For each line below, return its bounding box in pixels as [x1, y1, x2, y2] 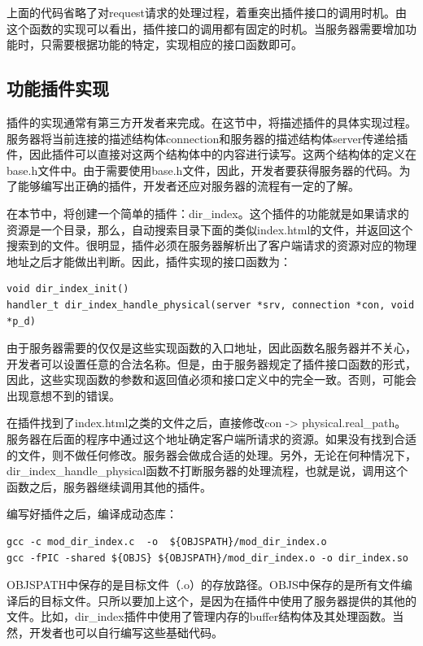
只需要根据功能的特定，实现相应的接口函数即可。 [40, 36, 303, 53]
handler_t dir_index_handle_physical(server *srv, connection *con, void [7, 299, 415, 311]
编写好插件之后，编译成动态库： [7, 505, 177, 522]
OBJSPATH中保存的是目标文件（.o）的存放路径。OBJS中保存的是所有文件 [7, 576, 401, 593]
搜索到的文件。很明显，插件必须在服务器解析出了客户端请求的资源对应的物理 [7, 237, 416, 254]
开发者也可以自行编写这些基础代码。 [28, 624, 223, 641]
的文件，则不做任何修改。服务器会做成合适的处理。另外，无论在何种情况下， [7, 446, 416, 463]
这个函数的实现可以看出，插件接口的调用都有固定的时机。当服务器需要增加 [7, 20, 405, 37]
